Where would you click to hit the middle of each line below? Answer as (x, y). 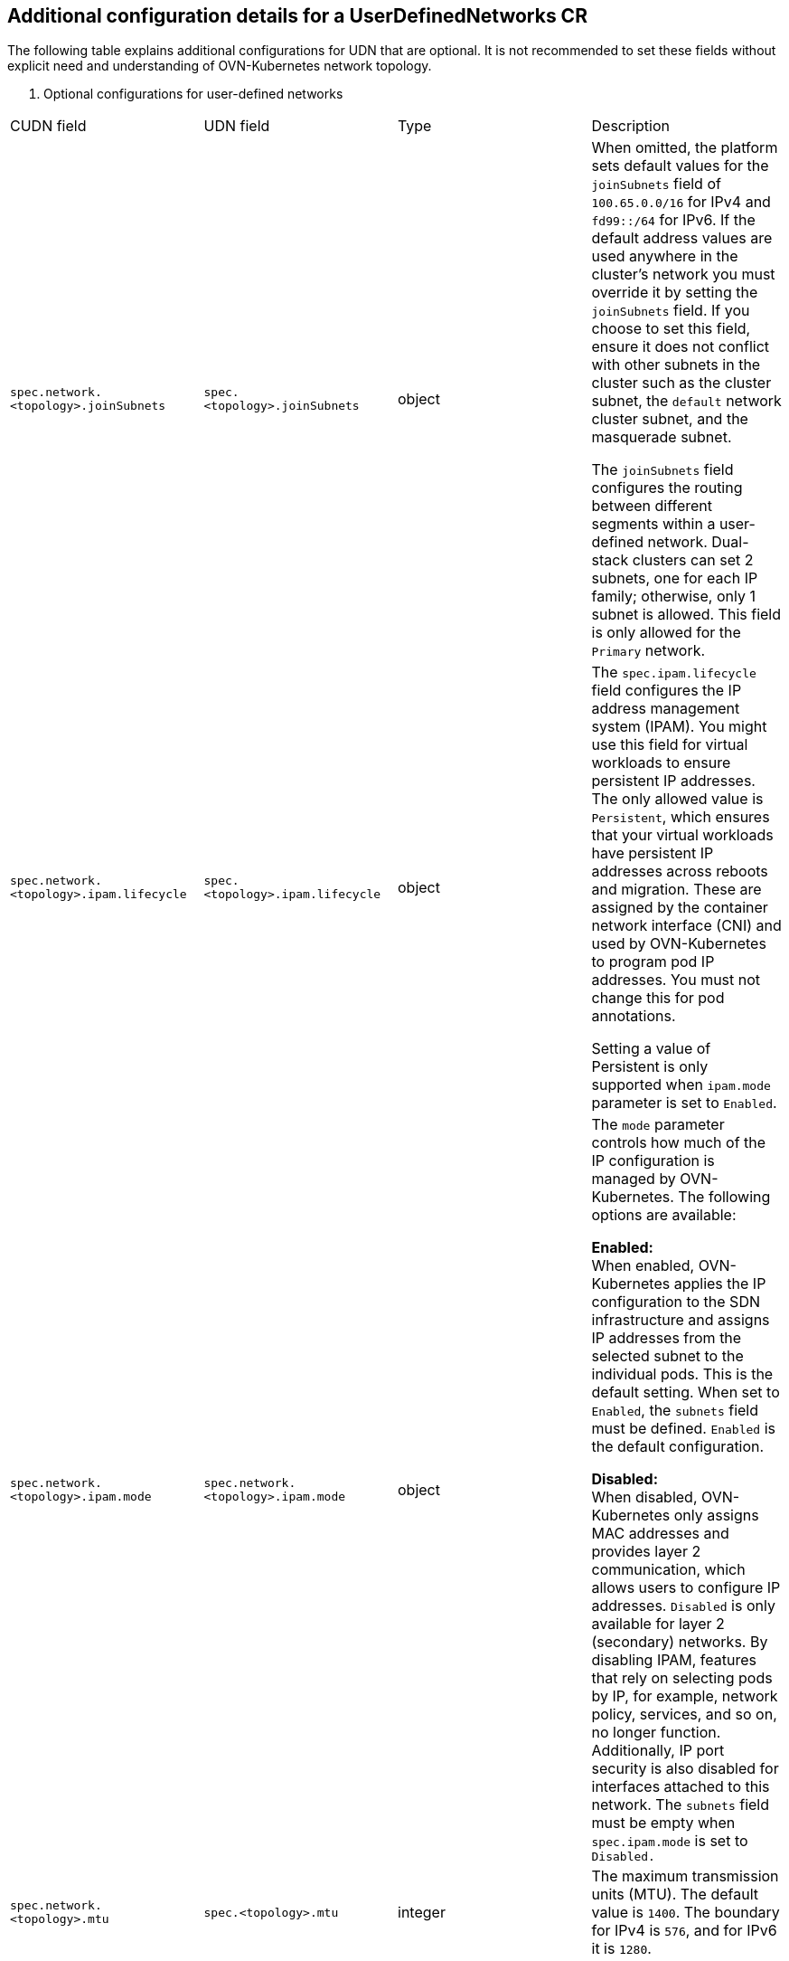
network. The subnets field (681, 1805)
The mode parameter (658, 1125)
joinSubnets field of (656, 184)
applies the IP (720, 1284)
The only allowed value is (677, 799)
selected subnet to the (667, 1356)
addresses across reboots (680, 872)
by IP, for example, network (685, 1696)
